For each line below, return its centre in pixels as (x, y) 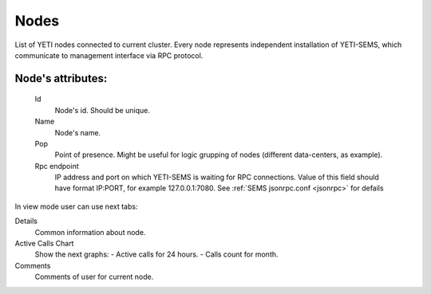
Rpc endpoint (57, 166)
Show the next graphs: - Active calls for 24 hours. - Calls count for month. (156, 254)
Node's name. (78, 132)
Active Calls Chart (44, 244)
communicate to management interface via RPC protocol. (109, 55)
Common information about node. (90, 232)
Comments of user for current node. (94, 277)
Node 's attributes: (61, 78)
